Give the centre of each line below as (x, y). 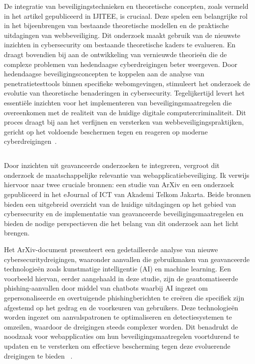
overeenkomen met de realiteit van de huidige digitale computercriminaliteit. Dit (125, 112)
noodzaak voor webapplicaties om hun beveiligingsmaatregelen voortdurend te (122, 336)
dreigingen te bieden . (38, 355)
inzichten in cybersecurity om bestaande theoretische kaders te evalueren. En (120, 45)
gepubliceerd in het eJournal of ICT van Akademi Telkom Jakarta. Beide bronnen (127, 194)
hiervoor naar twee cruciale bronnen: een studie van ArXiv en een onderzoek (119, 184)
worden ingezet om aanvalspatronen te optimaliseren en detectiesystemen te (118, 317)
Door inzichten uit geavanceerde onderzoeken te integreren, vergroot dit (112, 165)
